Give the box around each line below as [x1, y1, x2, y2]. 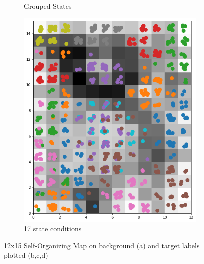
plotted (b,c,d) [4, 250, 48, 260]
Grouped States [24, 1, 72, 11]
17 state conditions [24, 223, 82, 234]
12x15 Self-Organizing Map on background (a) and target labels [4, 240, 200, 250]
